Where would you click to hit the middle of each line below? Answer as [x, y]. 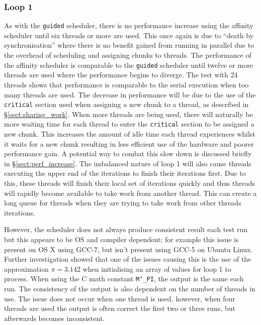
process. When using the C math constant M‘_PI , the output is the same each [124, 279]
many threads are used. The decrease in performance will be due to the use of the [130, 94]
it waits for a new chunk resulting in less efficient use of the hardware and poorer [129, 143]
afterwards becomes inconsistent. [55, 318]
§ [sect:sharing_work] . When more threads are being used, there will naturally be [128, 114]
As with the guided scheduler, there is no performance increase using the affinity [129, 25]
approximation [26, 268]
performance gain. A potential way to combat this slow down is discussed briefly [128, 153]
